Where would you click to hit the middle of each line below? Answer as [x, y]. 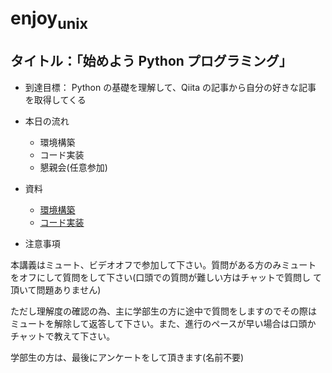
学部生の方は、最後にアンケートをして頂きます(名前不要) [127, 357]
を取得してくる [55, 99]
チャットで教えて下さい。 [63, 336]
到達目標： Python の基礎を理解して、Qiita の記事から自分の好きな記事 [170, 87]
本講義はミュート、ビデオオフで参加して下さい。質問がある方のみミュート [163, 264]
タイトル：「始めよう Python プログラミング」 [151, 61]
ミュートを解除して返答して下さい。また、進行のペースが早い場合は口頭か [163, 323]
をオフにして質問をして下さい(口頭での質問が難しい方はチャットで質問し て [166, 277]
